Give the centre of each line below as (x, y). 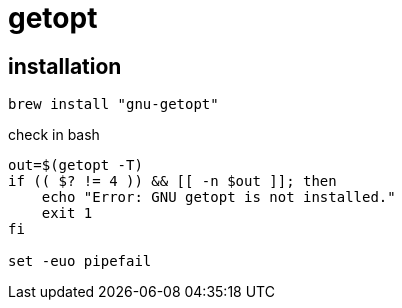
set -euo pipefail (80, 261)
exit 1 (67, 213)
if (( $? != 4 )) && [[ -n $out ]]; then (172, 181)
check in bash (54, 135)
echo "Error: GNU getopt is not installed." (218, 197)
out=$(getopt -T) (75, 165)
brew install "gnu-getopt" (113, 104)
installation (65, 66)
